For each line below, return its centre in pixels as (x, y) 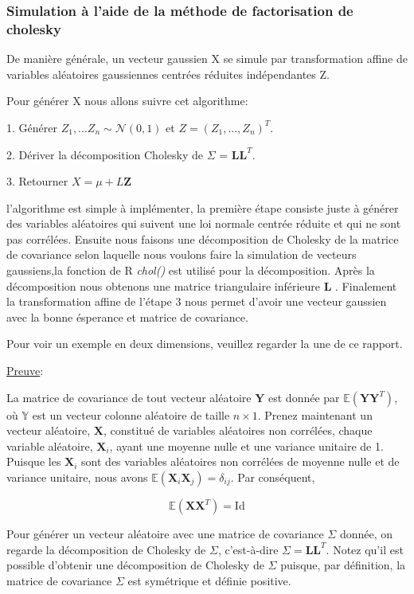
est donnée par (304, 397)
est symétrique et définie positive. (209, 580)
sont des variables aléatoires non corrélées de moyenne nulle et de (240, 461)
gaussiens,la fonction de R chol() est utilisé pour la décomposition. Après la (191, 270)
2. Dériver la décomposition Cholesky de (105, 154)
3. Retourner (37, 181)
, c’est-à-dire (248, 549)
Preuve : (25, 371)
